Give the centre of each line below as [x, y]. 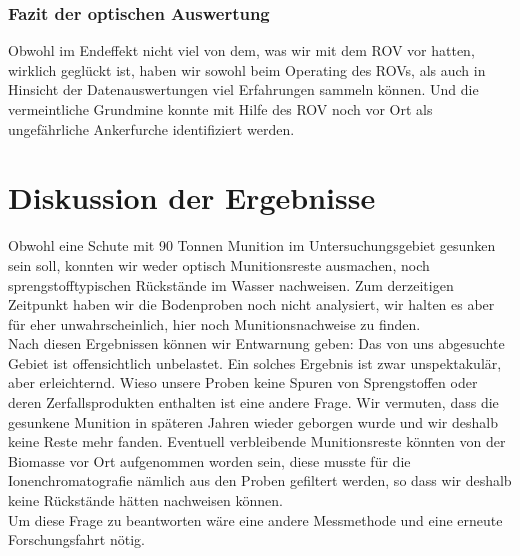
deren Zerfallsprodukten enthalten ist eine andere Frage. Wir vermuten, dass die [253, 402]
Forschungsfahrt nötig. [76, 539]
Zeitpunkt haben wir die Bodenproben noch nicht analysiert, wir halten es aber [251, 304]
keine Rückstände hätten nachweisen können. [145, 500]
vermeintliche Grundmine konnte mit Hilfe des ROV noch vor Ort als [220, 109]
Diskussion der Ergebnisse [192, 197]
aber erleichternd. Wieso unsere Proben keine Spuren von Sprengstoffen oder [243, 382]
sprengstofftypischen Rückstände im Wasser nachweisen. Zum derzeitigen [231, 284]
